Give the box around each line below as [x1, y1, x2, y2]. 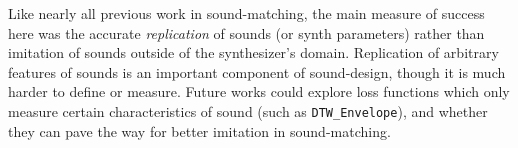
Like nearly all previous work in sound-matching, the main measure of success [8, 3, 485, 23]
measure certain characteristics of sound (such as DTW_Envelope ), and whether [8, 100, 488, 121]
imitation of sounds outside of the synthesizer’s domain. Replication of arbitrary [8, 42, 499, 63]
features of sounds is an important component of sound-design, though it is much [8, 61, 506, 82]
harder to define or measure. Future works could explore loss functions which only [8, 81, 510, 102]
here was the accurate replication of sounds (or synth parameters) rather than [8, 22, 485, 43]
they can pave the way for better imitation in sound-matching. [8, 120, 391, 141]
